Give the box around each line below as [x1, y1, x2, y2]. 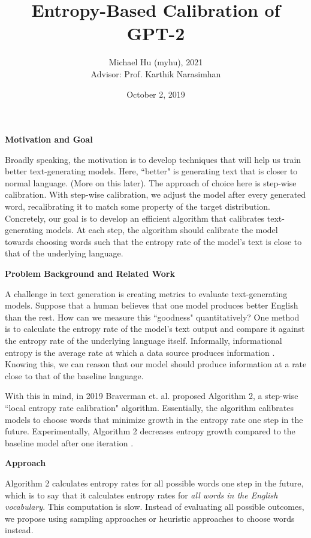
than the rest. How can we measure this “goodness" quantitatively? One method [5, 310, 300, 323]
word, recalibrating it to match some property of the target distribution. [5, 200, 271, 213]
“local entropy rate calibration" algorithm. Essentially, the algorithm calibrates [5, 401, 294, 413]
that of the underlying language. [5, 247, 123, 259]
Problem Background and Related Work [5, 267, 175, 280]
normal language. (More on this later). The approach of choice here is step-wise [5, 176, 297, 189]
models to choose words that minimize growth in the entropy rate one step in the [5, 413, 303, 425]
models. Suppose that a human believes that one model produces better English [5, 299, 298, 312]
